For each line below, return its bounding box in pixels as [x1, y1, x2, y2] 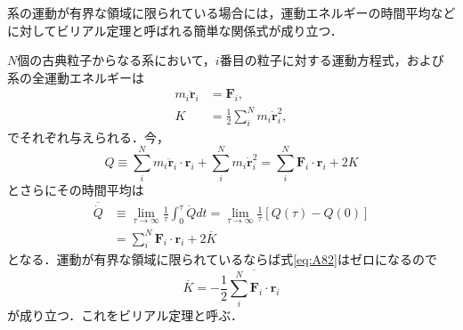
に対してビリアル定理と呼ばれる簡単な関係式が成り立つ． [7, 20, 343, 39]
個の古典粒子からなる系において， [17, 51, 215, 69]
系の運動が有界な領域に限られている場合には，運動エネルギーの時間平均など [7, 4, 456, 21]
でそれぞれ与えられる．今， [7, 127, 169, 146]
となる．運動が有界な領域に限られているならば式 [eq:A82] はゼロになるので [7, 250, 437, 269]
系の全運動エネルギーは [7, 68, 144, 86]
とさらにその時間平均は [7, 181, 144, 199]
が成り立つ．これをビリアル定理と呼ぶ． [7, 306, 243, 325]
